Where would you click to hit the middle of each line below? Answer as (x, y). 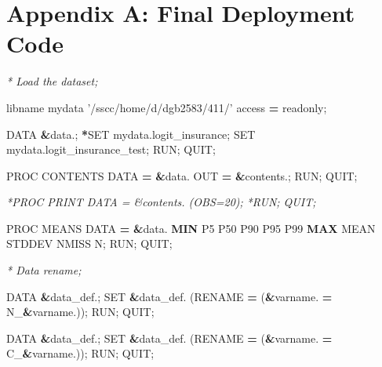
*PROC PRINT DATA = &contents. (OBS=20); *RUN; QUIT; (161, 202)
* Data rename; (44, 270)
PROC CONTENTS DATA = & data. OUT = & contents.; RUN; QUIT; (182, 175)
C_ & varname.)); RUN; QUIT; (80, 353)
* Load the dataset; (52, 81)
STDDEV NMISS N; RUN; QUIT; (89, 243)
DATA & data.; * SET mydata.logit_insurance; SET (131, 134)
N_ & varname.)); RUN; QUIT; (80, 312)
